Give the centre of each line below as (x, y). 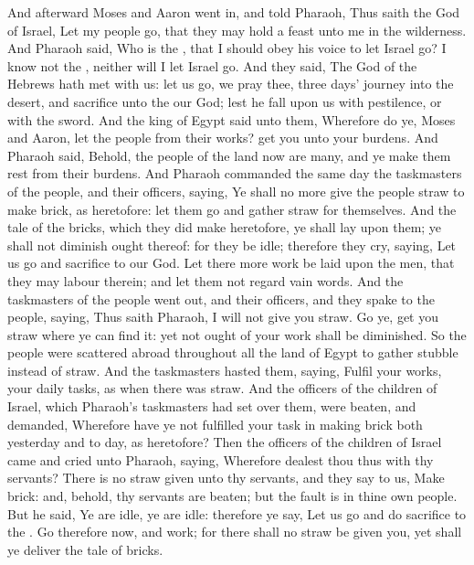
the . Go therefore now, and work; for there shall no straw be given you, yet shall (235, 532)
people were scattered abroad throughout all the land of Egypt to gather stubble (233, 352)
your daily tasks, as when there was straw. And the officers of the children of (222, 388)
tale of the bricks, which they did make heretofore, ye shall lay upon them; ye (225, 227)
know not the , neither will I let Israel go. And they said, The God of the (212, 65)
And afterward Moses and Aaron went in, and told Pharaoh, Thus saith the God (234, 12)
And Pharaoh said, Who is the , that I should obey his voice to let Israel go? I (227, 48)
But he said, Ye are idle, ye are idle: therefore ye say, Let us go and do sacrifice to (237, 513)
